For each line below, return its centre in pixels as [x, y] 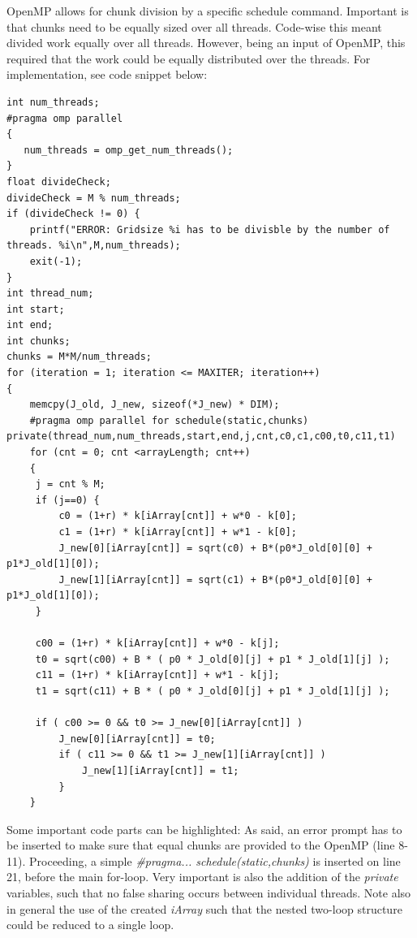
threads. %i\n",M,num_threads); [94, 246]
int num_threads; [53, 102]
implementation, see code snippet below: [107, 74]
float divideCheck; [59, 182]
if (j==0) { [67, 500]
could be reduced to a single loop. [90, 925]
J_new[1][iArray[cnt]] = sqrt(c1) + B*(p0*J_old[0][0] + [216, 579]
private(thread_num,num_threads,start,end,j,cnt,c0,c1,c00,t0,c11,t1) [201, 437]
